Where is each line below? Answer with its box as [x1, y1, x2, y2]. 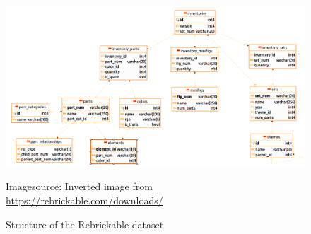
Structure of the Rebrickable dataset [6, 216, 164, 231]
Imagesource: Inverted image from [6, 179, 153, 194]
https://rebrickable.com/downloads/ [6, 192, 163, 207]
